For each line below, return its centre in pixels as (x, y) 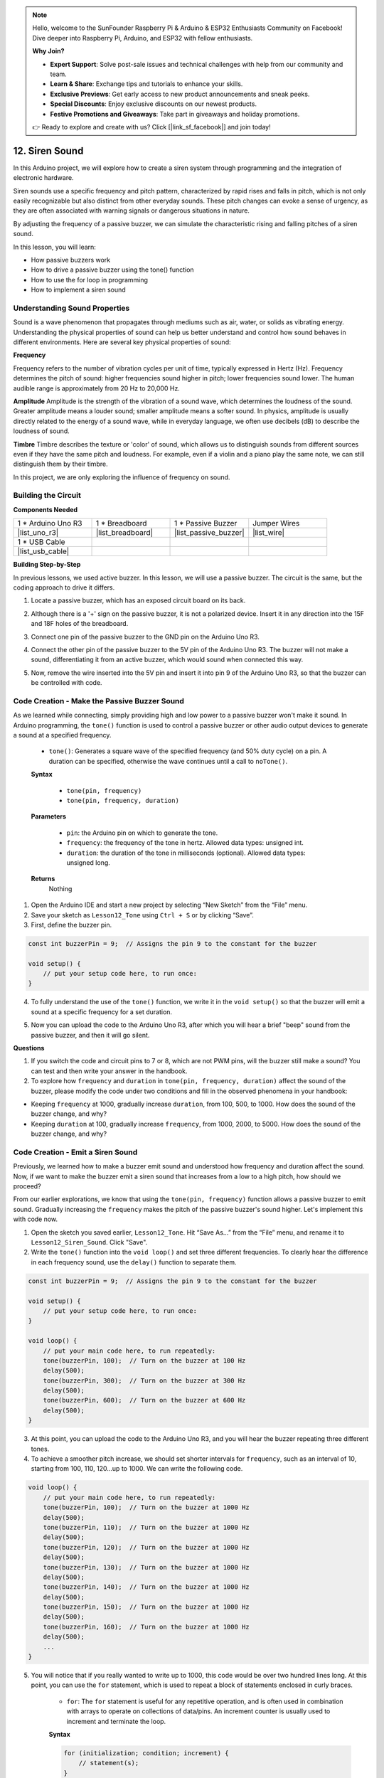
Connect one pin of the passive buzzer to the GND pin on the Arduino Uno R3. (145, 637)
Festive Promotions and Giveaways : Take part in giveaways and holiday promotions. (175, 114)
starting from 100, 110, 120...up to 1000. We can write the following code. (137, 1469)
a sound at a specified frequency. (62, 735)
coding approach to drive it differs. (64, 587)
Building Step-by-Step (47, 565)
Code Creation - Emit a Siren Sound (75, 1152)
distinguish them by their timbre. (60, 464)
